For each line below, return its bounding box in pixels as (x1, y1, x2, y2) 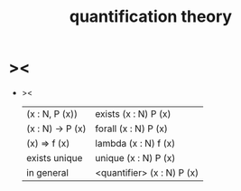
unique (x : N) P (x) (95, 151, 176, 164)
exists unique (25, 151, 83, 164)
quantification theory (70, 6, 232, 27)
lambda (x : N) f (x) (95, 137, 176, 149)
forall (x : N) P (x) (95, 122, 168, 135)
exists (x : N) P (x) (95, 107, 171, 119)
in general (25, 166, 70, 178)
